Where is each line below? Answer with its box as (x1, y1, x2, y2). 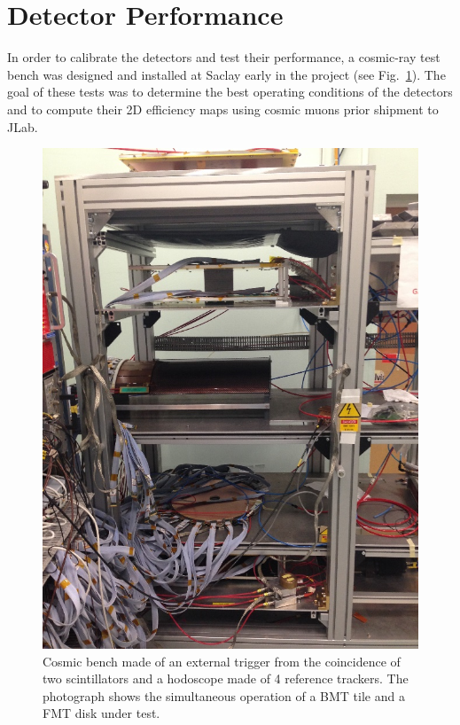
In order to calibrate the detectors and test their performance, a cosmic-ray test (7, 48, 441, 66)
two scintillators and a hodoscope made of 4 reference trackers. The (43, 669, 409, 688)
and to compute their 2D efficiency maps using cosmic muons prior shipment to (7, 99, 439, 118)
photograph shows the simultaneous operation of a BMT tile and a (43, 686, 405, 705)
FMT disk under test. (43, 704, 160, 722)
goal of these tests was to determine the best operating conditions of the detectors (7, 82, 453, 101)
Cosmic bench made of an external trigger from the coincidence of (43, 651, 401, 670)
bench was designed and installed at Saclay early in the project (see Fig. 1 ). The (7, 65, 446, 83)
